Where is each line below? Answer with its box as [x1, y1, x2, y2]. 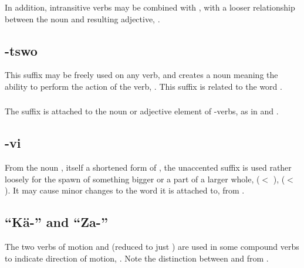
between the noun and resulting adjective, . [5, 12, 160, 25]
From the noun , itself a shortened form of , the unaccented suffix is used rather [5, 161, 292, 174]
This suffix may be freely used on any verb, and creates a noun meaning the [5, 69, 278, 81]
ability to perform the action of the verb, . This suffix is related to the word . [5, 80, 282, 92]
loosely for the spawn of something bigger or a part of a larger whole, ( [5, 172, 260, 185]
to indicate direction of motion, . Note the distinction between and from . [5, 252, 269, 264]
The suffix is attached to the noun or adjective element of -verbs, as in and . [5, 105, 279, 117]
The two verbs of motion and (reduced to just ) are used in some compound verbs [5, 240, 299, 253]
